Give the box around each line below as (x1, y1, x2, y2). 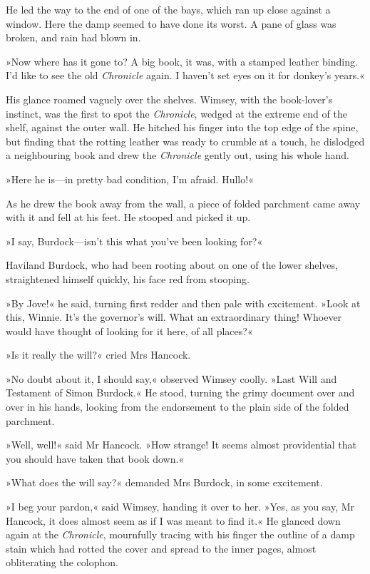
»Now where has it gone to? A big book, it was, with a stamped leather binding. (6, 53, 358, 68)
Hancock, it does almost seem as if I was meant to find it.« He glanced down (6, 513, 341, 528)
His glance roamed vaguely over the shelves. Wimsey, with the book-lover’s (6, 91, 333, 106)
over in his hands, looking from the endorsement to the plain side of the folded (6, 399, 349, 414)
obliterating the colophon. (6, 555, 118, 570)
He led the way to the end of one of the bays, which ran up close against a (6, 2, 331, 16)
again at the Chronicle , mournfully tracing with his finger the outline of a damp (6, 527, 355, 542)
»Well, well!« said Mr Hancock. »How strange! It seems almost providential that (6, 437, 357, 452)
